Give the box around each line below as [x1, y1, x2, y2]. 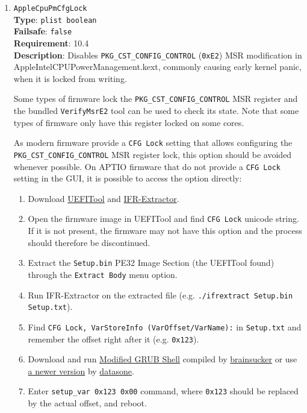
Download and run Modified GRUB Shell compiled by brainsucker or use [28, 353, 297, 365]
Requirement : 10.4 [13, 36, 89, 49]
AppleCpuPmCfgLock [13, 4, 87, 13]
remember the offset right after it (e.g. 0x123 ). [28, 332, 199, 345]
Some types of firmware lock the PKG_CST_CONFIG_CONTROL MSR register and [13, 92, 298, 105]
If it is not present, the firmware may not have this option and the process [28, 224, 302, 237]
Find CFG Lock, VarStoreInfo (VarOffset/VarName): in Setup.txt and [28, 320, 302, 333]
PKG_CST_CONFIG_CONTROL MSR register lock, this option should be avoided [13, 148, 292, 160]
